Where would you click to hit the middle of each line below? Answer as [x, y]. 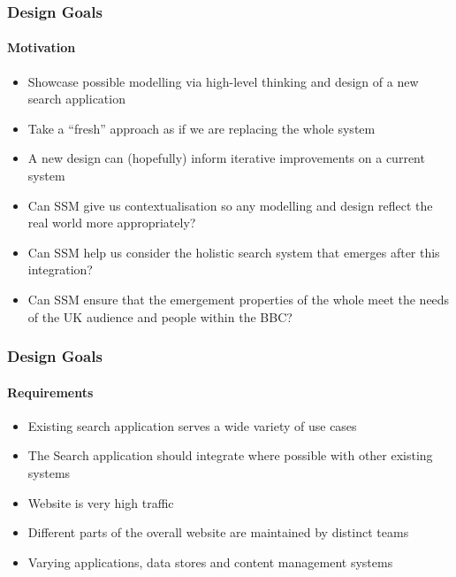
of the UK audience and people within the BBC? [160, 316]
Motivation [42, 47]
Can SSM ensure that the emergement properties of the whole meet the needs [239, 299]
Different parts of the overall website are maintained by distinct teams [218, 532]
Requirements [50, 392]
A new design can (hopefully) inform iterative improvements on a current [226, 158]
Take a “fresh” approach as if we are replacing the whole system [201, 128]
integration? [60, 269]
